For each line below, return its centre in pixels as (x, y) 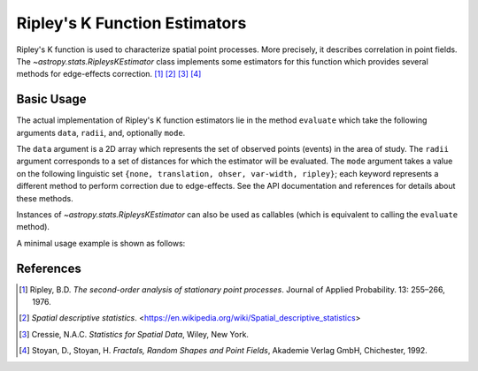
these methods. (45, 198)
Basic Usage (51, 99)
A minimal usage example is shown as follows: (101, 243)
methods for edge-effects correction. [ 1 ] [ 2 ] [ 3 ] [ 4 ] (109, 74)
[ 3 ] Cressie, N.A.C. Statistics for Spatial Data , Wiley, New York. (134, 334)
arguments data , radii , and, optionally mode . (101, 132)
